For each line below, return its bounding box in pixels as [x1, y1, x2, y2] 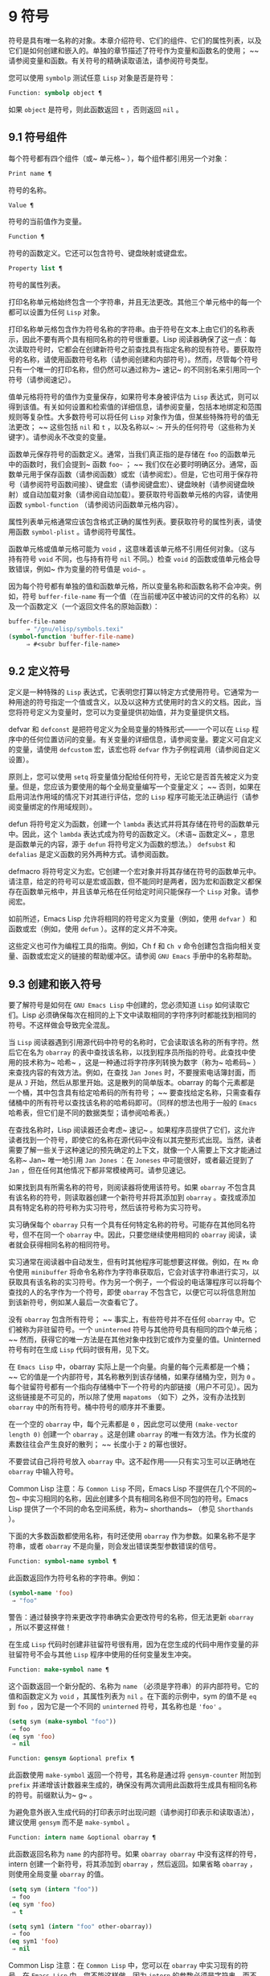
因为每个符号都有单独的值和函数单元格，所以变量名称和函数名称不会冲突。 [8, 581, 255, 591]
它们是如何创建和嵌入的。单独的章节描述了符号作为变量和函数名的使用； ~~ [8, 45, 260, 55]
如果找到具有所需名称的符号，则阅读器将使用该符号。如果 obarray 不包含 [8, 1183, 249, 1192]
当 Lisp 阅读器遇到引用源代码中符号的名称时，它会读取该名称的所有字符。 [8, 1038, 252, 1047]
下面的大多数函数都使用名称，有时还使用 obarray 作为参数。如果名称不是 [8, 1531, 249, 1541]
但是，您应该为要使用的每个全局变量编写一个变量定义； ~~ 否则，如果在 [22, 782, 261, 792]
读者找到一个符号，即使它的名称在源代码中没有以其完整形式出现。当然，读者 [8, 1135, 262, 1145]
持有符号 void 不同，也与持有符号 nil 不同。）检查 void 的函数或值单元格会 [8, 554, 254, 564]
